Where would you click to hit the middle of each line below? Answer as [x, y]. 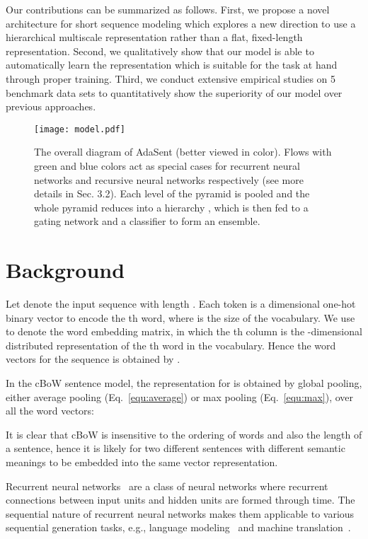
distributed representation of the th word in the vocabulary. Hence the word [171, 345]
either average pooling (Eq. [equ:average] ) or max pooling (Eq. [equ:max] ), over [180, 396]
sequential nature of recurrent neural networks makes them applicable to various [180, 513]
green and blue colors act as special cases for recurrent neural [167, 166]
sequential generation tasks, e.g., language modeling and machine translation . [178, 527]
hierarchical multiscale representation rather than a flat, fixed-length [154, 37]
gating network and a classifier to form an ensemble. [147, 221]
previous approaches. [51, 106]
